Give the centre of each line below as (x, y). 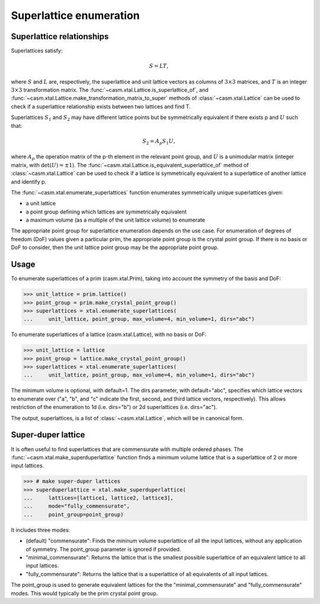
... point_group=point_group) (73, 514)
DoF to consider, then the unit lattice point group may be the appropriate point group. (115, 247)
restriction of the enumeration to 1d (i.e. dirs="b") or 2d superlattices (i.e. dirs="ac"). (114, 407)
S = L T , (159, 66)
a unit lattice (41, 203)
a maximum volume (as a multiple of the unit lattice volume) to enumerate (116, 220)
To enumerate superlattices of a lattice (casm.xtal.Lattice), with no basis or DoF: (109, 334)
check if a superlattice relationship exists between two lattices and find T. (101, 106)
